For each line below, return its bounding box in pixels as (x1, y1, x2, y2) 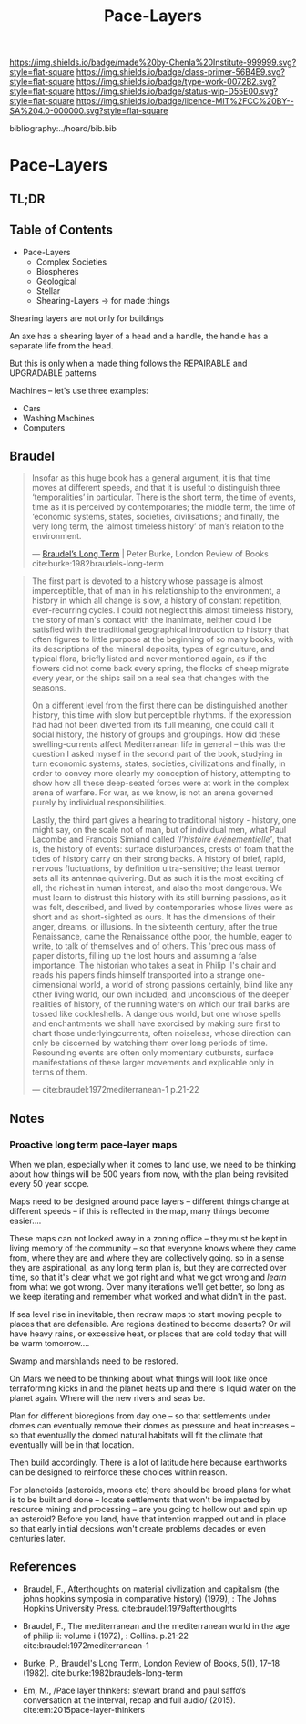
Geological (36, 275, 77, 286)
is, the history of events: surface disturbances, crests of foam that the (31, 844, 294, 855)
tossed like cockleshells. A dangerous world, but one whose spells (31, 1009, 282, 1020)
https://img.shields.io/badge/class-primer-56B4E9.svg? (76, 67, 285, 78)
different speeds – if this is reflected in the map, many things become (9, 1206, 270, 1217)
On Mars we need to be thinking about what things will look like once (9, 1374, 268, 1385)
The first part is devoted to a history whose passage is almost (31, 576, 264, 587)
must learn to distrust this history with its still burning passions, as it (31, 892, 287, 903)
